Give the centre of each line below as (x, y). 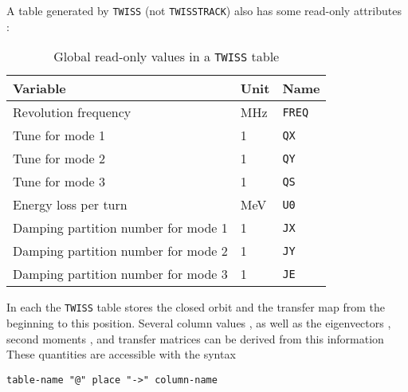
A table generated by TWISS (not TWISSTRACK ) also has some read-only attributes (204, 10)
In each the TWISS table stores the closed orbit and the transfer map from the (196, 307)
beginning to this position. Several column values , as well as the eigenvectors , (199, 322)
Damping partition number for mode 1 (120, 228)
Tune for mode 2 (59, 159)
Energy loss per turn (70, 205)
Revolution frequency (72, 112)
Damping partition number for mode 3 (120, 274)
